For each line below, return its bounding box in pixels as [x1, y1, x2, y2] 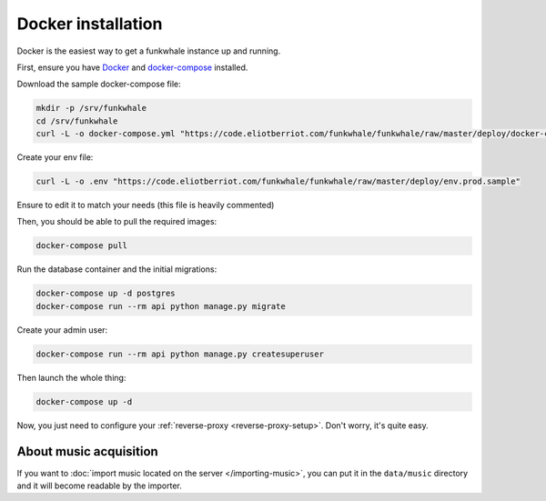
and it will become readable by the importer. [16, 480, 182, 491]
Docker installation [16, 14, 163, 34]
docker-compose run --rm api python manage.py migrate [35, 301, 286, 311]
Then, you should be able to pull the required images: [16, 216, 217, 227]
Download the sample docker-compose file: [16, 78, 181, 90]
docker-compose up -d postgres [35, 288, 177, 299]
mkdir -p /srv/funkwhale [35, 103, 147, 114]
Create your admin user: [16, 324, 108, 336]
